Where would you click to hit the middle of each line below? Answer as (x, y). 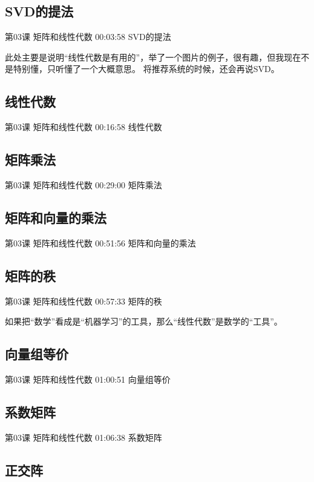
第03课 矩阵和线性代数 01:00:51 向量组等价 (88, 379)
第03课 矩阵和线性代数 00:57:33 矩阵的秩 (83, 301)
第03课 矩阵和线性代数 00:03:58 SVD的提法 (88, 37)
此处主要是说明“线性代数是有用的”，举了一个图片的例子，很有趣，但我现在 (153, 57)
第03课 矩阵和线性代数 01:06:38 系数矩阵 (83, 437)
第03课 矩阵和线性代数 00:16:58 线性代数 (83, 127)
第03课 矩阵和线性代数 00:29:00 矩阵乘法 (83, 184)
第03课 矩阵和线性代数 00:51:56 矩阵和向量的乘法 (100, 243)
